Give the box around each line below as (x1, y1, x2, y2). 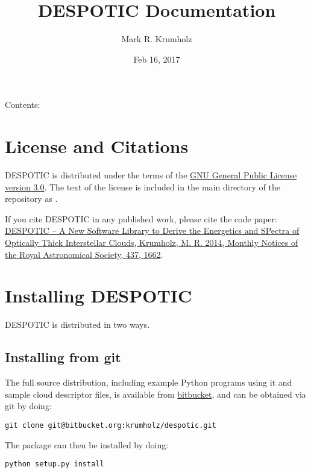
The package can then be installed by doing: (5, 438, 169, 451)
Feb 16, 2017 (133, 52, 180, 65)
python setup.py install (5, 460, 104, 469)
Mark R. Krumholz (121, 33, 192, 45)
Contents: (5, 98, 40, 111)
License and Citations (5, 134, 189, 158)
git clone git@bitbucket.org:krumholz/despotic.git (5, 421, 216, 430)
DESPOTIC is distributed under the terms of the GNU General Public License (5, 169, 297, 181)
